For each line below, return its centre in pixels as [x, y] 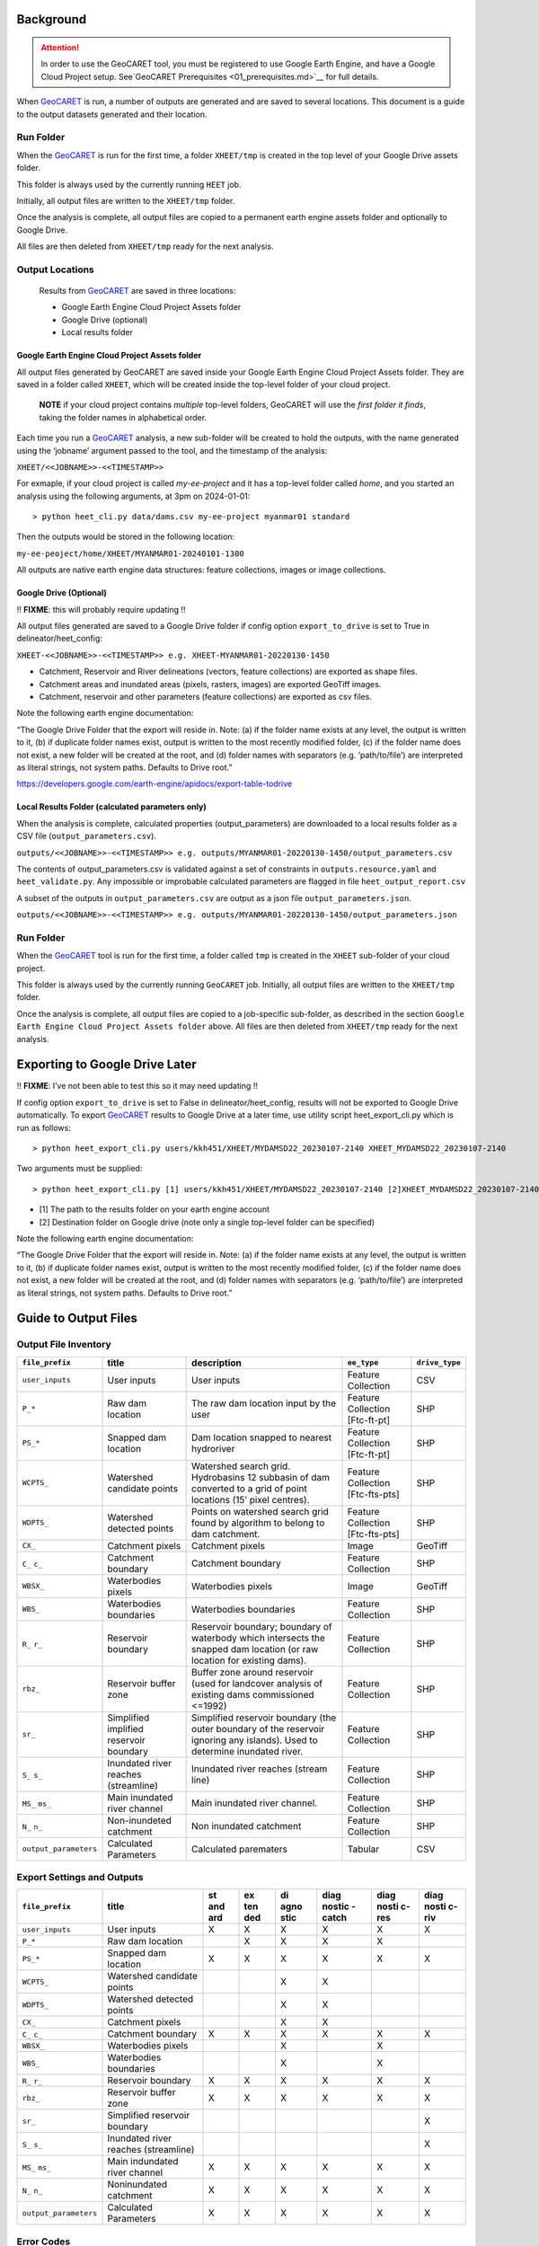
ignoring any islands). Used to [255, 1740]
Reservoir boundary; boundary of [262, 1626]
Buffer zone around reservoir [252, 1672]
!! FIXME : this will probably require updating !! [101, 609]
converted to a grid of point [249, 1489]
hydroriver [213, 1448]
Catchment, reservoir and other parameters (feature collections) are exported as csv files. [205, 697]
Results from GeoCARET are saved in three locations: [137, 291]
